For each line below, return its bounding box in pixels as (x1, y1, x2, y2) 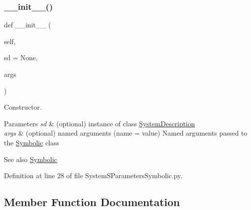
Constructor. (4, 102, 42, 112)
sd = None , (4, 52, 38, 63)
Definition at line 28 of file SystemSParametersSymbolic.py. (4, 170, 182, 181)
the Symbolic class (4, 137, 59, 147)
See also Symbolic (4, 154, 57, 164)
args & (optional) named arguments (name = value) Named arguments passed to (4, 128, 248, 138)
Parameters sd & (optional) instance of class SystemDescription (4, 118, 195, 128)
